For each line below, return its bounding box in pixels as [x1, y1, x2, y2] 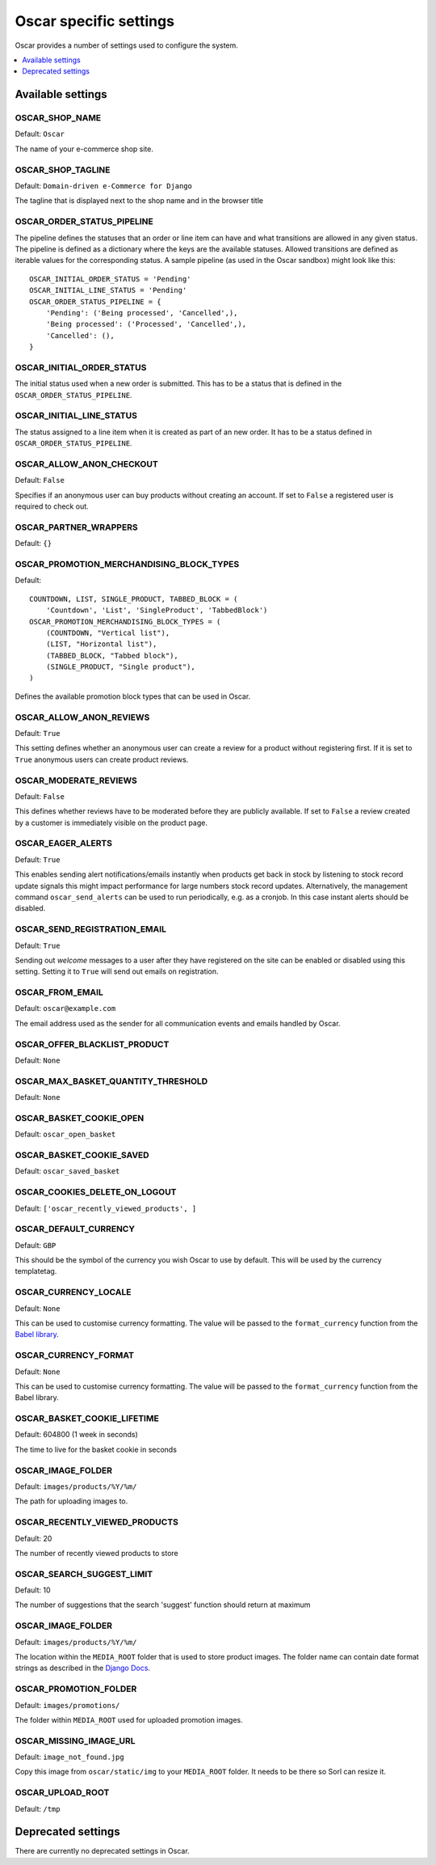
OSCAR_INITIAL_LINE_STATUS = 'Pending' [29, 285, 187, 295]
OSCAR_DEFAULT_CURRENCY [15, 1224, 135, 1235]
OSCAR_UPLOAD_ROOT [15, 1787, 110, 1799]
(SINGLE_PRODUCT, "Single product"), [45, 662, 195, 671]
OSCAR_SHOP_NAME [15, 112, 102, 124]
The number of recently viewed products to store [15, 1548, 179, 1558]
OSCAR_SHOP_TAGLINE [15, 164, 111, 176]
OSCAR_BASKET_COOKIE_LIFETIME [15, 1413, 159, 1424]
